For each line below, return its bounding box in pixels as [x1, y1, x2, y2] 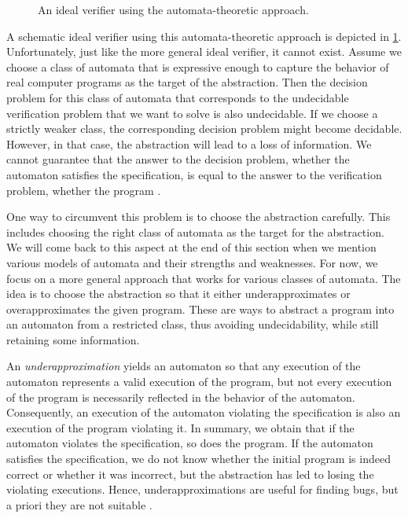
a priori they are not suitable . [6, 496, 153, 512]
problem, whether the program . [6, 182, 161, 198]
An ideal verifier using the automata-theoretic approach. [38, 2, 309, 17]
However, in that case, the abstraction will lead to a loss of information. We [6, 135, 372, 152]
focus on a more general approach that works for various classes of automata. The [6, 270, 401, 286]
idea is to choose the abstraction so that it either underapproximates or [6, 285, 351, 302]
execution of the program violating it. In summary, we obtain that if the [6, 419, 355, 435]
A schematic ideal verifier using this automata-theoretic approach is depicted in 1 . [6, 28, 402, 44]
